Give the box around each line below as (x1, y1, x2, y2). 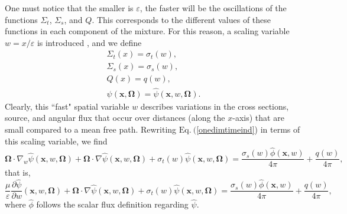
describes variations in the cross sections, (140, 100, 289, 112)
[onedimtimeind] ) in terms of (196, 123, 300, 135)
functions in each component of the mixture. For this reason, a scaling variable (5, 25, 290, 37)
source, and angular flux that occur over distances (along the (5, 111, 225, 124)
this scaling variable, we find (5, 134, 108, 147)
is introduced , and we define (37, 36, 142, 48)
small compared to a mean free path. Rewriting (5, 123, 177, 135)
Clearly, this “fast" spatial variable (5, 100, 129, 112)
